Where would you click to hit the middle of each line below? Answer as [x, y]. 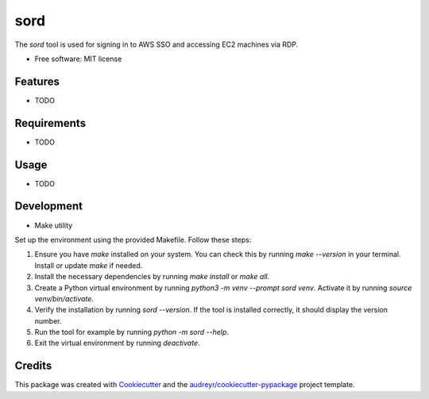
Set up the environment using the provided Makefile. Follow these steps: [133, 240]
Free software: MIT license [78, 59]
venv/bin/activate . [64, 298]
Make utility [54, 225]
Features [37, 81]
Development [49, 206]
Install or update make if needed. [89, 265]
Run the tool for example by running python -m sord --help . [132, 332]
